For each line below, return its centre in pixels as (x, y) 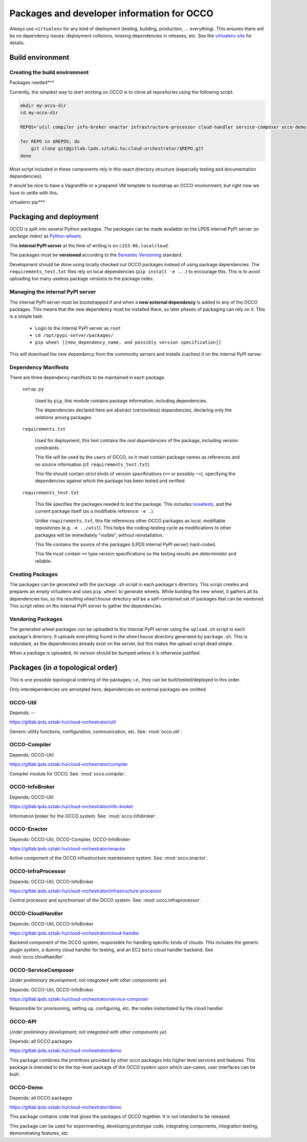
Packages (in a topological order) (63, 668)
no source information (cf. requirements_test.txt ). (93, 464)
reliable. (43, 561)
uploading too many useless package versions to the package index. (82, 278)
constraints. (48, 447)
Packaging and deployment (54, 217)
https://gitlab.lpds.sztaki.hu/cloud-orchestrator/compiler (69, 764)
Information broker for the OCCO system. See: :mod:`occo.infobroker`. (84, 816)
